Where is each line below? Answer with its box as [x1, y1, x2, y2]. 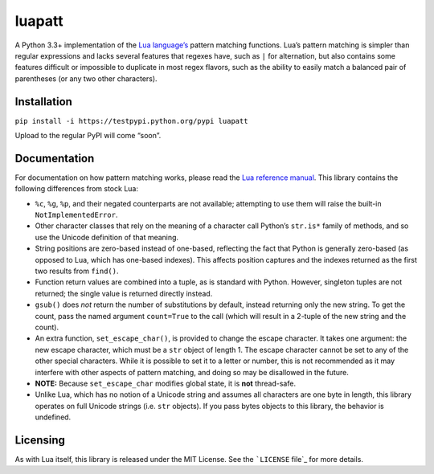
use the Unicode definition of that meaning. [35, 232, 179, 242]
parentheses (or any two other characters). [14, 73, 158, 84]
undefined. [35, 412, 72, 422]
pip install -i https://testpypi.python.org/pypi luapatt [14, 116, 248, 125]
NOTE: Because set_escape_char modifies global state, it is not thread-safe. [35, 378, 297, 388]
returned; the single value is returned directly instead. [35, 288, 213, 298]
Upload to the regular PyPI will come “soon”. [14, 131, 162, 141]
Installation [14, 95, 72, 108]
